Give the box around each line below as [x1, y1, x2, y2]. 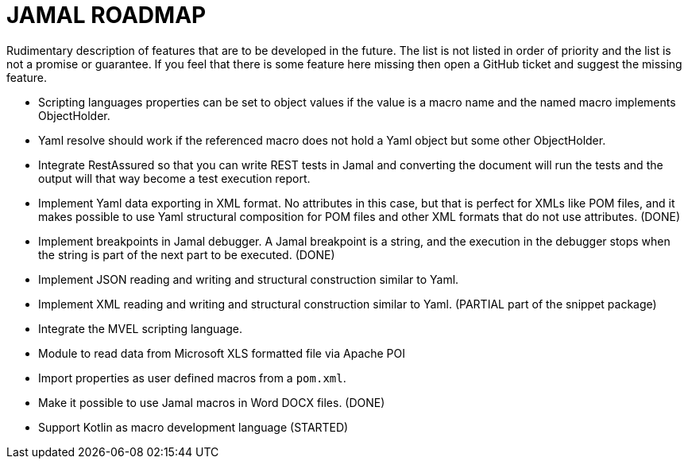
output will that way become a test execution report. [38, 171, 311, 185]
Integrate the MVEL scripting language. [38, 321, 242, 335]
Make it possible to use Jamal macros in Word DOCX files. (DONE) [38, 395, 385, 409]
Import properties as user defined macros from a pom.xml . [38, 370, 346, 385]
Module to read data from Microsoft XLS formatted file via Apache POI [38, 346, 406, 360]
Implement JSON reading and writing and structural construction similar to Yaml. [38, 272, 459, 286]
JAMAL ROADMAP [6, 2, 207, 29]
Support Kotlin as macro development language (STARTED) [38, 420, 349, 434]
